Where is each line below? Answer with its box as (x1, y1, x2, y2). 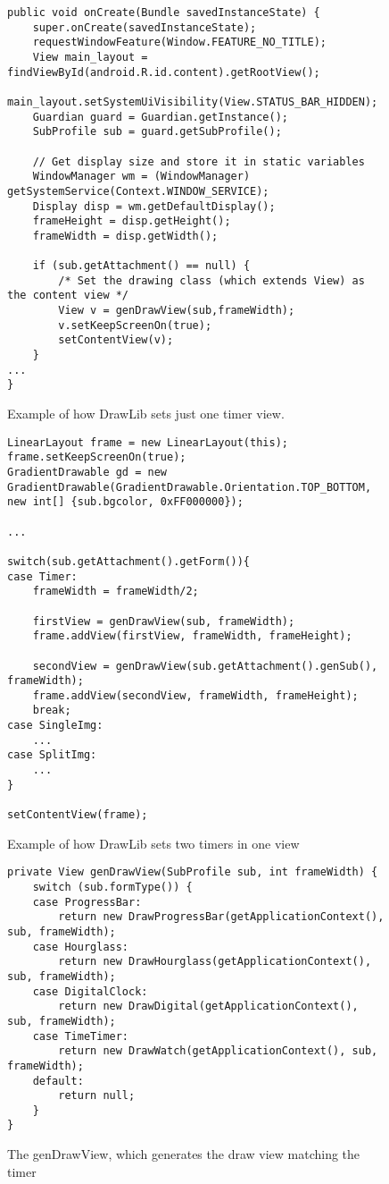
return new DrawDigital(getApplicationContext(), (58, 1000, 359, 1013)
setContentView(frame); (7, 808, 148, 822)
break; (32, 704, 71, 717)
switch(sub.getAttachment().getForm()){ (7, 554, 251, 568)
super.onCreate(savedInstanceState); (32, 21, 257, 34)
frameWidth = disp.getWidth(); (32, 229, 219, 242)
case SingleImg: (7, 719, 103, 732)
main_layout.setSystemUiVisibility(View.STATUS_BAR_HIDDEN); (7, 95, 378, 108)
